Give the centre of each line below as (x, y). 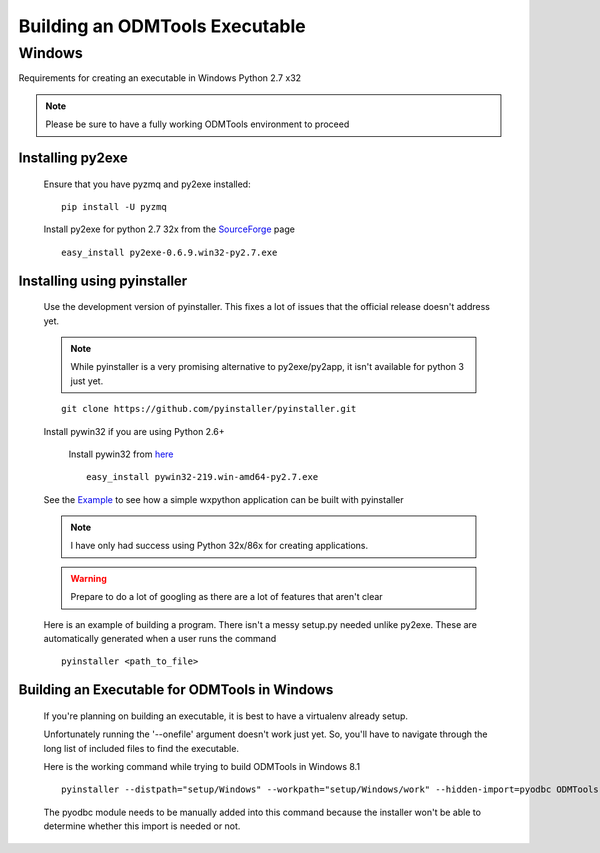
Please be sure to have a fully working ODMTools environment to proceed (197, 124)
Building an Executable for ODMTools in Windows (176, 690)
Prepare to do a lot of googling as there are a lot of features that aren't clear (227, 597)
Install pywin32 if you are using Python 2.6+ (134, 431)
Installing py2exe (73, 157)
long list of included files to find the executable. (141, 748)
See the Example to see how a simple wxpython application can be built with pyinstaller (223, 499)
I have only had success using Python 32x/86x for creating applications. (219, 546)
